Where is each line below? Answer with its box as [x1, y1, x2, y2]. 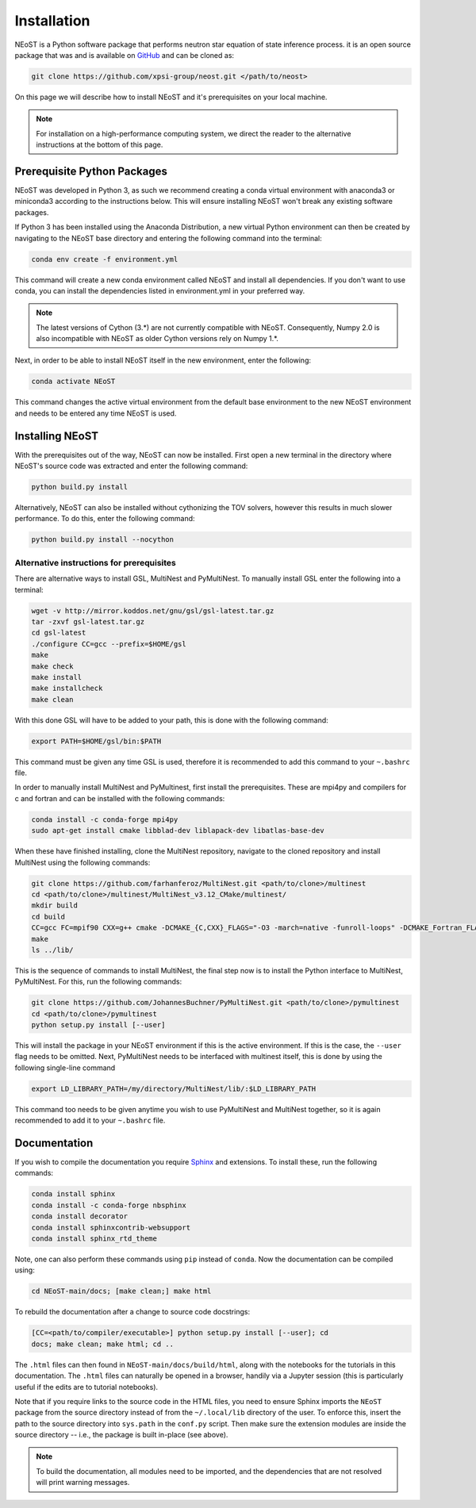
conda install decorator [31, 1212, 129, 1221]
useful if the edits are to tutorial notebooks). [14, 1382, 159, 1391]
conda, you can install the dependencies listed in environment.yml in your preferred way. [14, 286, 305, 295]
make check [31, 662, 74, 670]
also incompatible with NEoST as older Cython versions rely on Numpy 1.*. [36, 334, 279, 343]
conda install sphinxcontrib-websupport [31, 1222, 190, 1232]
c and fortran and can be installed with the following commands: [14, 793, 225, 803]
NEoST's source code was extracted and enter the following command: [14, 461, 248, 471]
